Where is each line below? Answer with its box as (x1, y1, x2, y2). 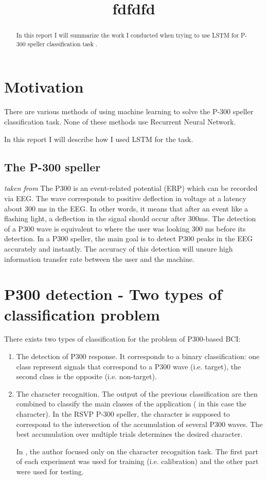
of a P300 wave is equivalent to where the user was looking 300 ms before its (4, 223, 246, 234)
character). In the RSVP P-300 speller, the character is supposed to (16, 408, 230, 419)
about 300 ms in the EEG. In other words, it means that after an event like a (4, 203, 248, 214)
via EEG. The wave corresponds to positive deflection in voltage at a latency (4, 193, 246, 203)
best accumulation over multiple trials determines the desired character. (16, 429, 243, 439)
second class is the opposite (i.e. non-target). (16, 371, 157, 382)
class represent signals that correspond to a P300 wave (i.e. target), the (16, 361, 241, 371)
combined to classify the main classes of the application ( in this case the (16, 398, 246, 409)
